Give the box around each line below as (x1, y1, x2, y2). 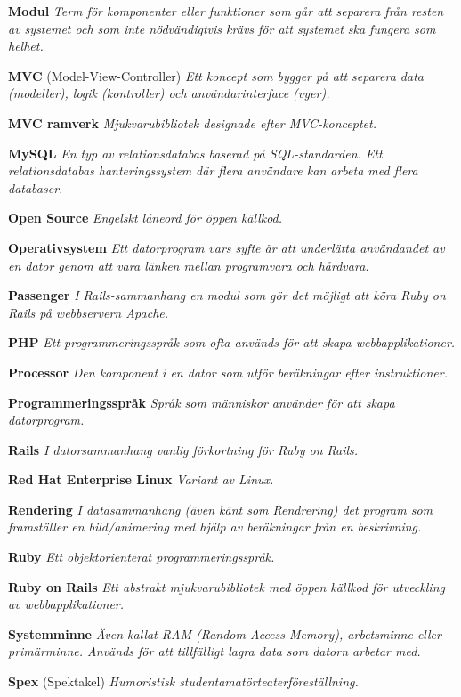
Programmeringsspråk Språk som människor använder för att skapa (8, 393, 395, 411)
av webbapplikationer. (8, 595, 125, 613)
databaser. (8, 178, 63, 197)
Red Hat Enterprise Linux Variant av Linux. (8, 470, 274, 489)
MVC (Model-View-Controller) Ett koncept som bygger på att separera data (8, 66, 424, 85)
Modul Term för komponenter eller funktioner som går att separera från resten (8, 2, 444, 20)
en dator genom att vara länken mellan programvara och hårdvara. (8, 255, 369, 274)
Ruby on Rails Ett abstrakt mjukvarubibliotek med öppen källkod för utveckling (8, 577, 445, 596)
